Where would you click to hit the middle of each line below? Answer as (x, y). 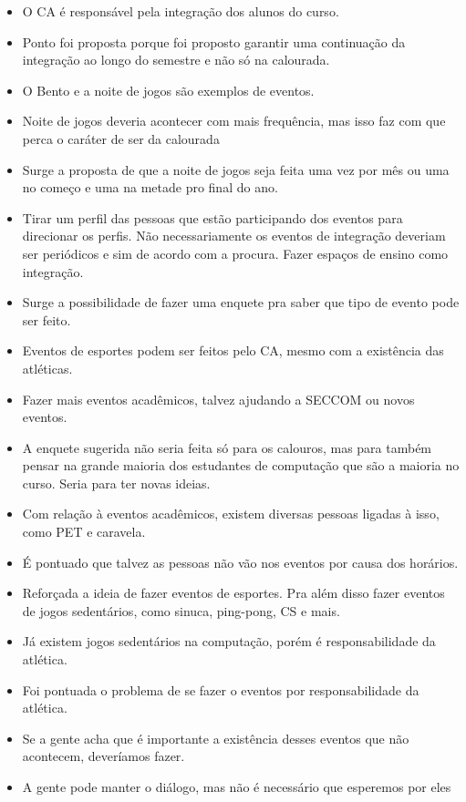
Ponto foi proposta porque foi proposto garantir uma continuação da (214, 41)
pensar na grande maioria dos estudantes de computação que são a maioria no (241, 465)
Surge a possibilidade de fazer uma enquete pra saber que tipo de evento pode (241, 302)
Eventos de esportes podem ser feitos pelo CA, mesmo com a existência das (233, 350)
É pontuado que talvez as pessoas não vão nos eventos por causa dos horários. (240, 562)
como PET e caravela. (84, 532)
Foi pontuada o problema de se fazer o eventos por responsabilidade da (221, 689)
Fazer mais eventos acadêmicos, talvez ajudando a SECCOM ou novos (218, 399)
